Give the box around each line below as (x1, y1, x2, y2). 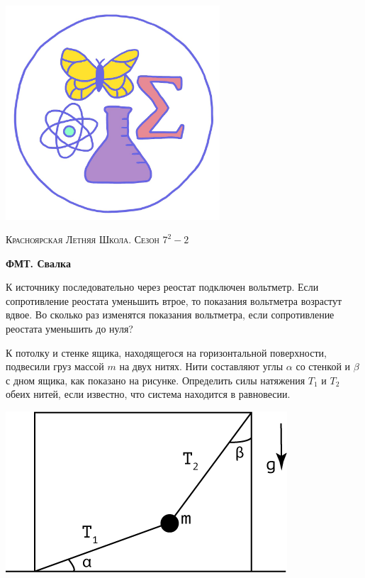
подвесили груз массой (6, 359, 104, 374)
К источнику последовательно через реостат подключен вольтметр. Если (6, 279, 319, 294)
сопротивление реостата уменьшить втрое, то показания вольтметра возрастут (6, 293, 342, 308)
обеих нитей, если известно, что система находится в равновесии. (6, 387, 291, 401)
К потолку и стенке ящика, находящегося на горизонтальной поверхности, (6, 345, 327, 360)
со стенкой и (296, 359, 351, 374)
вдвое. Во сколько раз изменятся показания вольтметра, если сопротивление (6, 307, 335, 322)
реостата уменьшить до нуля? (6, 321, 133, 336)
